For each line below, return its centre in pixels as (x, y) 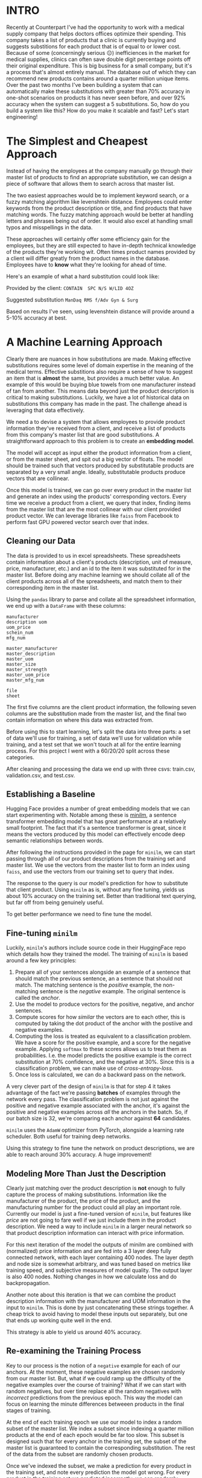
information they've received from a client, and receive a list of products (96, 428)
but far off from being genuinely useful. (55, 903)
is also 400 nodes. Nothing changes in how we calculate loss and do (91, 1277)
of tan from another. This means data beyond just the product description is (100, 391)
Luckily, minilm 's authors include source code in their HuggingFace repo (96, 948)
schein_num (20, 633)
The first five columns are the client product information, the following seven (101, 707)
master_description (31, 654)
